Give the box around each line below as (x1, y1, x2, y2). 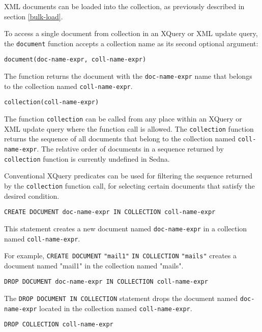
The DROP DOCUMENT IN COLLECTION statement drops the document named (4, 293, 238, 304)
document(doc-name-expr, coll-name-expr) (4, 56, 147, 64)
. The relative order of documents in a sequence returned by (37, 143, 224, 154)
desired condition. (4, 190, 60, 201)
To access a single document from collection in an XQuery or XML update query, (4, 28, 258, 39)
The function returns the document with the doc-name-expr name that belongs (4, 71, 252, 81)
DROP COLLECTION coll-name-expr (4, 321, 113, 328)
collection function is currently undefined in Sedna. (4, 153, 170, 164)
